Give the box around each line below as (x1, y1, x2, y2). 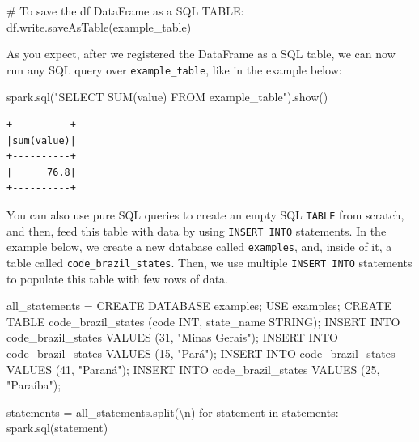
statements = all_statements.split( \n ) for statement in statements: (6, 403, 339, 420)
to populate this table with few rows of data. (6, 270, 228, 287)
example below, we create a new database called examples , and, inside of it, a (6, 238, 392, 255)
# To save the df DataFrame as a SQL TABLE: (6, 2, 244, 19)
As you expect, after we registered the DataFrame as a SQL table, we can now (6, 45, 396, 62)
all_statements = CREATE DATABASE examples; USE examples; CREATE (6, 297, 392, 314)
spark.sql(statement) (6, 419, 108, 436)
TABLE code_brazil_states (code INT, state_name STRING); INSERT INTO (6, 312, 400, 329)
